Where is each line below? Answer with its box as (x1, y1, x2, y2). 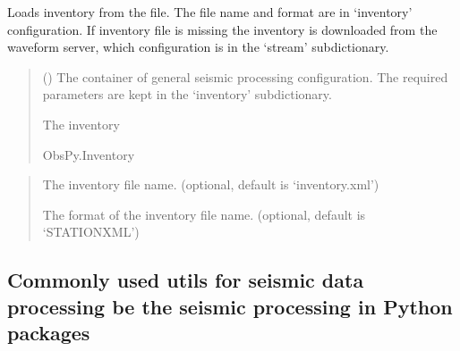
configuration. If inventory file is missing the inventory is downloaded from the (7, 20, 438, 38)
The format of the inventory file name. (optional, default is (42, 205, 366, 223)
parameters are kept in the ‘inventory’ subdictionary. (42, 85, 332, 104)
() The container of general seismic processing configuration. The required (42, 67, 448, 86)
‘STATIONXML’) (42, 222, 140, 241)
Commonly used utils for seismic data (7, 266, 364, 294)
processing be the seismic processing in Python (7, 292, 453, 320)
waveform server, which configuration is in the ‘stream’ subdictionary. (7, 38, 389, 56)
